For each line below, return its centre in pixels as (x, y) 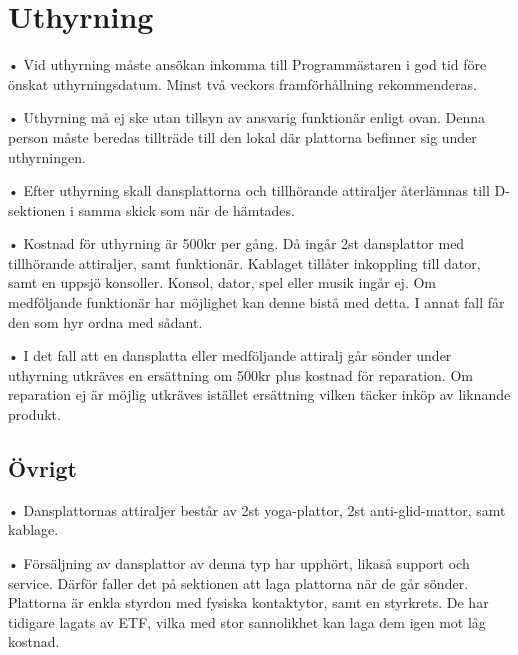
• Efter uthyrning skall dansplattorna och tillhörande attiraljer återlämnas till (249, 190)
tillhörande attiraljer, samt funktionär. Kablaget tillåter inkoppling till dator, (244, 262)
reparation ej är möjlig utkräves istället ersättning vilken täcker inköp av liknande (259, 394)
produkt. (34, 414)
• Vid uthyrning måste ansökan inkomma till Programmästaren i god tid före (247, 64)
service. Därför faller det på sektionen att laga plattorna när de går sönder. (238, 582)
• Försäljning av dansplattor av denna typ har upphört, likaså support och (239, 563)
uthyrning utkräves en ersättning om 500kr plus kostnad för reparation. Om (240, 374)
